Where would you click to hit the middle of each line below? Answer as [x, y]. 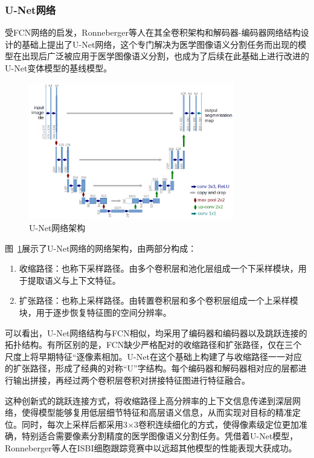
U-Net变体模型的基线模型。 [59, 68]
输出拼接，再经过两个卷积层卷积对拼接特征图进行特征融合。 [131, 380]
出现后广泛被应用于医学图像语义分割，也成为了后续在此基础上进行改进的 [165, 56]
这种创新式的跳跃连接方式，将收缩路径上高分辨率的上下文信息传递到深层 [149, 400]
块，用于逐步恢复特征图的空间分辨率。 [95, 312]
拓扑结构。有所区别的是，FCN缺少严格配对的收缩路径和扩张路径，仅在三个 [153, 345]
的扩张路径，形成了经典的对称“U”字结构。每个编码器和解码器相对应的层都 [152, 368]
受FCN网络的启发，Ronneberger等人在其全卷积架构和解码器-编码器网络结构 [153, 32]
